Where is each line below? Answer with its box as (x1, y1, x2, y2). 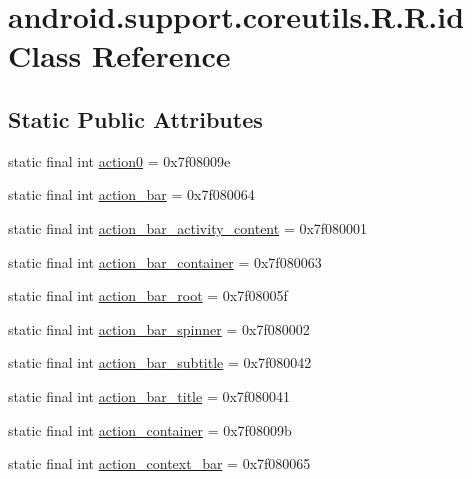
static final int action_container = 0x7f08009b (8, 419, 292, 440)
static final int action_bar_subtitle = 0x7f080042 (8, 352, 312, 373)
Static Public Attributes (8, 103, 263, 134)
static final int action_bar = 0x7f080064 (8, 184, 255, 205)
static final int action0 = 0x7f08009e (8, 150, 231, 171)
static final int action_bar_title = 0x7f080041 (8, 385, 291, 406)
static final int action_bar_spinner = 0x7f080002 (8, 318, 310, 339)
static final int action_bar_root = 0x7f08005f (8, 285, 288, 306)
